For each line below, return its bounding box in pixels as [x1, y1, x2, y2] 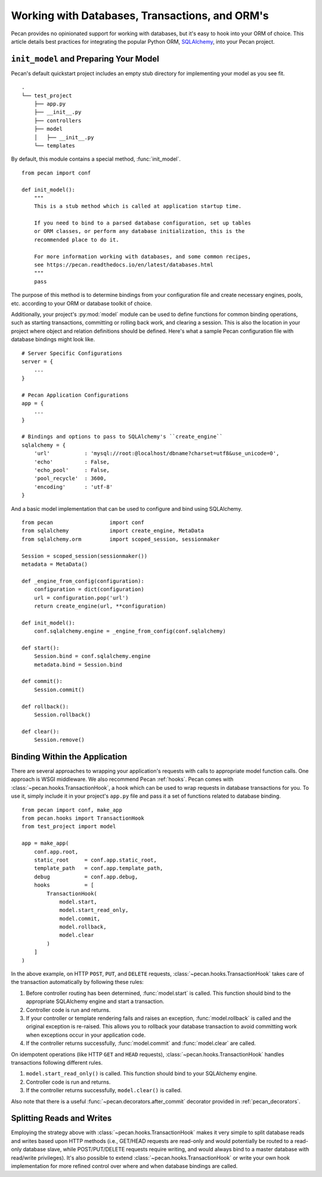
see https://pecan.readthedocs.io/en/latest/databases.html [33, 262, 214, 268]
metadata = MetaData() [21, 560, 88, 568]
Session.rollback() [33, 711, 91, 718]
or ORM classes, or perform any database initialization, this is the [33, 228, 245, 235]
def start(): [21, 644, 60, 651]
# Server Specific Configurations [21, 350, 122, 357]
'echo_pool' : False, [33, 467, 110, 474]
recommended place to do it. [33, 236, 119, 243]
